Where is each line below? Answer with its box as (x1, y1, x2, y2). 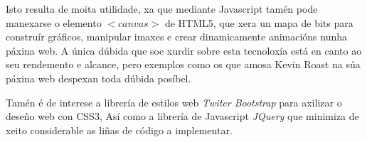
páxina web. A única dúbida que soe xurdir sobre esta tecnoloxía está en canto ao (6, 43, 362, 58)
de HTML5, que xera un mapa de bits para (164, 15, 353, 30)
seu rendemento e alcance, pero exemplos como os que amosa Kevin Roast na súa (6, 57, 361, 72)
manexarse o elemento (6, 15, 102, 30)
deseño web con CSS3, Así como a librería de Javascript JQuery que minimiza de (6, 109, 359, 124)
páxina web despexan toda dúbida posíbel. (6, 70, 191, 85)
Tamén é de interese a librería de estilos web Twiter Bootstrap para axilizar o (6, 94, 342, 109)
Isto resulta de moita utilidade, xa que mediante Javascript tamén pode (6, 1, 318, 16)
